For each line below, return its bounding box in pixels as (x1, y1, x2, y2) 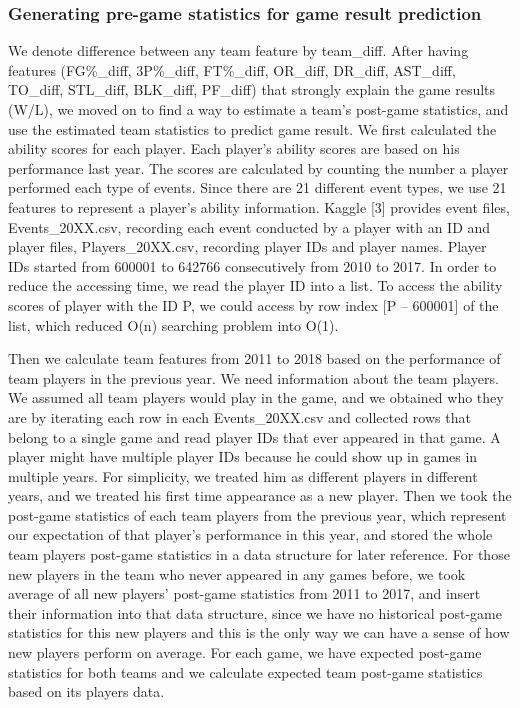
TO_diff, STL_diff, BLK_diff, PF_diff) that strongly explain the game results (8, 79, 496, 100)
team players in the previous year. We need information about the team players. (8, 367, 499, 388)
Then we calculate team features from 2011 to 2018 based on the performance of (8, 348, 501, 369)
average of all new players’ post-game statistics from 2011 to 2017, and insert (8, 583, 481, 604)
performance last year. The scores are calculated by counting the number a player (8, 157, 509, 178)
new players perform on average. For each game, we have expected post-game (8, 642, 482, 663)
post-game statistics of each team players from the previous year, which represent (8, 504, 507, 525)
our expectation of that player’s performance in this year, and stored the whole (8, 524, 493, 545)
